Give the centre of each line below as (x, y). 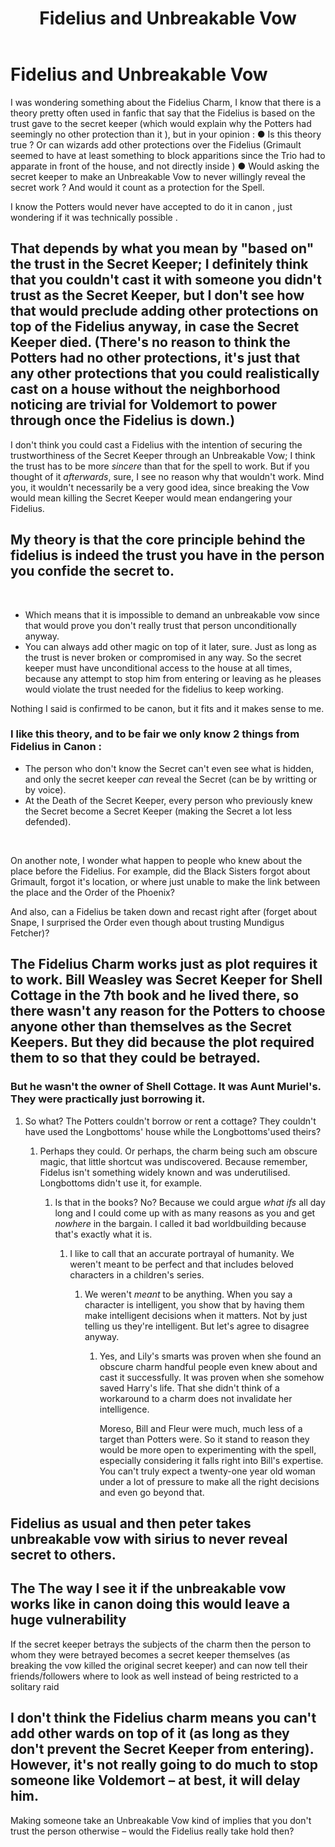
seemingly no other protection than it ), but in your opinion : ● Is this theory (166, 134)
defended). (48, 821)
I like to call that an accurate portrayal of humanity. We (182, 1253)
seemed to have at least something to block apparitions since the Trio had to (168, 155)
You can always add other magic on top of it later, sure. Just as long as (170, 646)
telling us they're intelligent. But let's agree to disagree (197, 1326)
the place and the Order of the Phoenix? (92, 892)
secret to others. (63, 1554)
